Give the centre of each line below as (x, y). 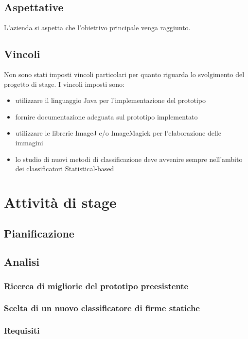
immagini (29, 142)
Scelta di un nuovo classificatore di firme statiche (102, 308)
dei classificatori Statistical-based (65, 169)
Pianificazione (39, 233)
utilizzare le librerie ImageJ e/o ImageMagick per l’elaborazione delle (118, 133)
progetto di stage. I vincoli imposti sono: (64, 84)
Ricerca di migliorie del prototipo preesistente (96, 286)
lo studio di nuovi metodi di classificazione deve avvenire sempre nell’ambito (129, 159)
